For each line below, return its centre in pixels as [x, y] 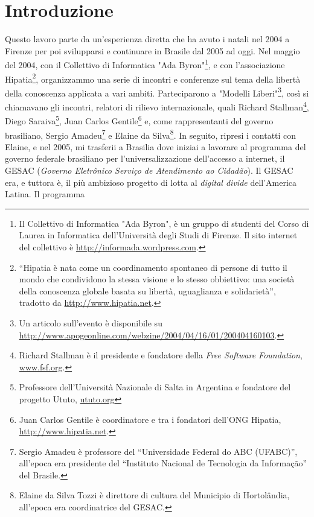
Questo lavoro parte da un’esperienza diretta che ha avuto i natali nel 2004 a [147, 39]
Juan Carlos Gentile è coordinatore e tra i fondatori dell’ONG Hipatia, [150, 419]
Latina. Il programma [45, 194]
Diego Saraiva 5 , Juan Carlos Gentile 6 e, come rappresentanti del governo [139, 120]
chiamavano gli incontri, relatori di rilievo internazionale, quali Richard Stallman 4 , [157, 106]
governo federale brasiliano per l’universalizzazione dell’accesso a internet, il [145, 158]
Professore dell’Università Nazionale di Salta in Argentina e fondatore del [155, 387]
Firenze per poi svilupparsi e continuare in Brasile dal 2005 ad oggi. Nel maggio [152, 50]
